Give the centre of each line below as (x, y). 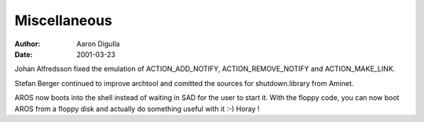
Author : (27, 44)
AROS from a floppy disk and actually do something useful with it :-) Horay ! (137, 109)
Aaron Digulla (99, 44)
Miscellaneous (64, 20)
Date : (24, 54)
